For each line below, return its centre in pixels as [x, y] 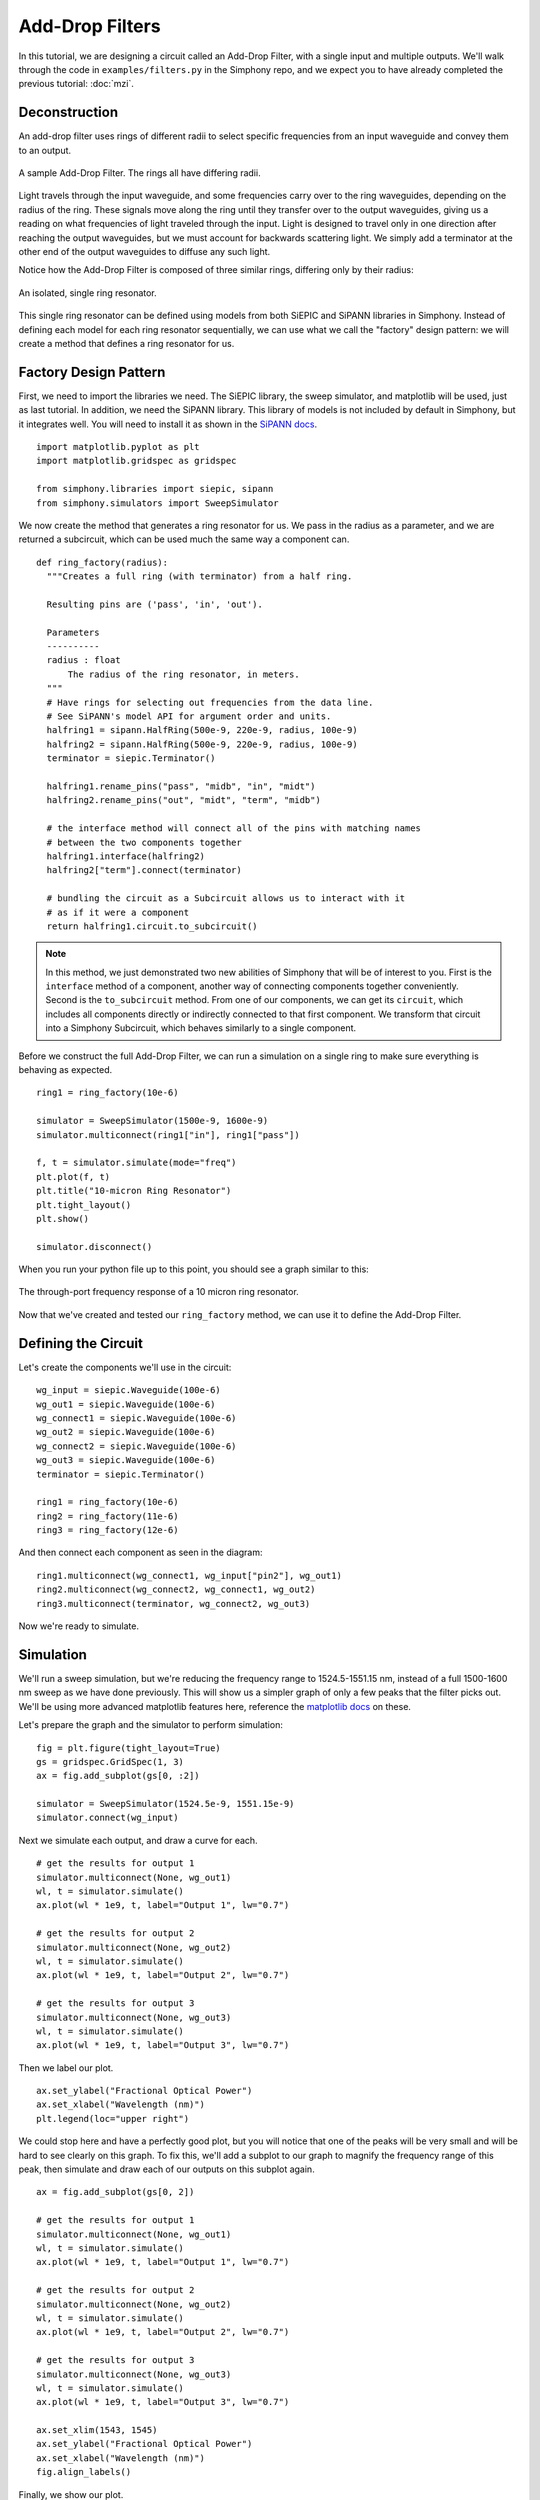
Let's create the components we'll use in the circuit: [125, 1367]
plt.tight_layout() [84, 1204]
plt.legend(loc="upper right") [113, 2118]
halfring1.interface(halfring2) [125, 856]
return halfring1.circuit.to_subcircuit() [152, 926]
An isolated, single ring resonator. [87, 292]
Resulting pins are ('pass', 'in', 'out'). [155, 604]
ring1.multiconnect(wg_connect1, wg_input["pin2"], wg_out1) [189, 1575]
